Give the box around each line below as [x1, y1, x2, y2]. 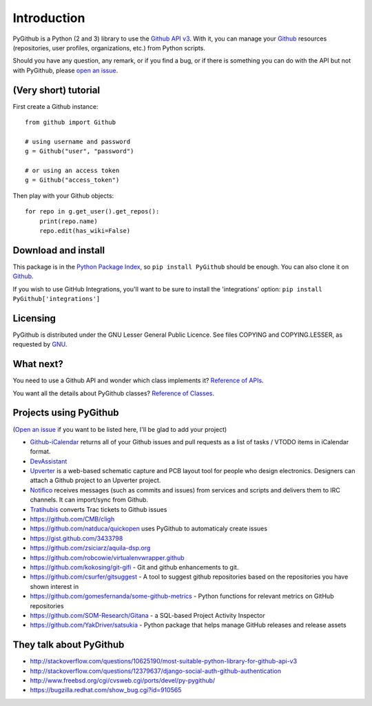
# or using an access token [25, 166, 120, 174]
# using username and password [25, 138, 131, 145]
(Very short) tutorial [12, 84, 100, 96]
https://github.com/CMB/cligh [30, 515, 115, 523]
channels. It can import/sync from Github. [30, 496, 148, 504]
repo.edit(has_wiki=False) [39, 227, 131, 234]
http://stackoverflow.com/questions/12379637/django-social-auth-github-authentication [30, 667, 282, 675]
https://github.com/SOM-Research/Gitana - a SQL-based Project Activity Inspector [30, 611, 265, 619]
